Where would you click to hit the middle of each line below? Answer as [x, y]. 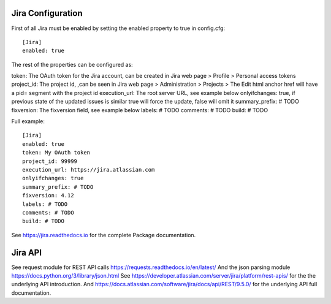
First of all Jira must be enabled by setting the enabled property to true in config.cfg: [118, 28]
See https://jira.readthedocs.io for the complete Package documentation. [104, 235]
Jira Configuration [47, 13]
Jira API [27, 252]
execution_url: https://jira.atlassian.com [89, 169]
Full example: [28, 121]
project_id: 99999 [50, 161]
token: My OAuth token [56, 153]
